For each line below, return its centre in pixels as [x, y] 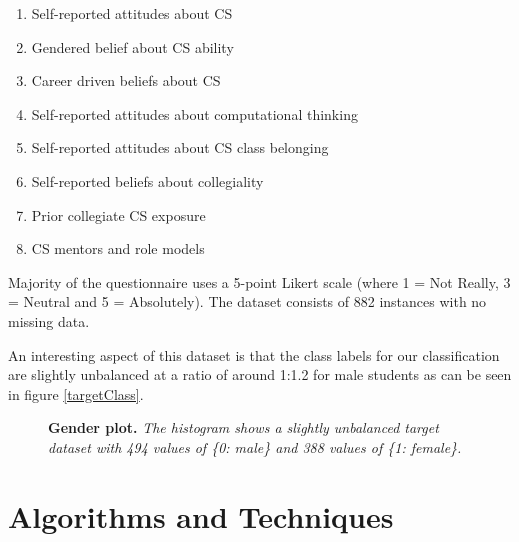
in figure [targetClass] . [76, 393]
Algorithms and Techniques [201, 515]
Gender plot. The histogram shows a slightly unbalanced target [243, 427]
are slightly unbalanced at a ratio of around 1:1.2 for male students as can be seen [260, 374]
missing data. [49, 320]
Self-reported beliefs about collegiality [147, 180]
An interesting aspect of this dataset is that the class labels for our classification [254, 354]
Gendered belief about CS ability [132, 46]
